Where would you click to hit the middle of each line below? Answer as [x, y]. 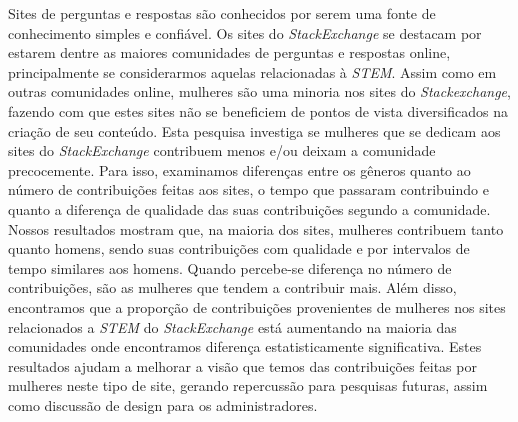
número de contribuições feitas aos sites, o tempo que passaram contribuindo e [248, 189]
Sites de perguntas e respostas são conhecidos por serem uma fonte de [222, 13]
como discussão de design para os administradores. [163, 404]
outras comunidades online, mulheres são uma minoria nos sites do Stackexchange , [259, 91]
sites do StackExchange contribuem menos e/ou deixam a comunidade [222, 150]
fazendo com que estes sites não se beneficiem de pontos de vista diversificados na [258, 110]
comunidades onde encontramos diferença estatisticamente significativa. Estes [245, 346]
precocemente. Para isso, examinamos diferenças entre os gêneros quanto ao [239, 169]
